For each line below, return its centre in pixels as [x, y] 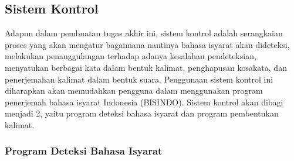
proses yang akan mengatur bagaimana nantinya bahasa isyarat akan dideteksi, [147, 44]
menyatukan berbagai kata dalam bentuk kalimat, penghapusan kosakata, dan [146, 67]
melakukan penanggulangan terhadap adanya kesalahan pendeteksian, [131, 56]
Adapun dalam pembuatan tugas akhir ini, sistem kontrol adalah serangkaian [144, 33]
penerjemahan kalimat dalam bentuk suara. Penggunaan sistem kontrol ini [139, 79]
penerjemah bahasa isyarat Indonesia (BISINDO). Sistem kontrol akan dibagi [144, 102]
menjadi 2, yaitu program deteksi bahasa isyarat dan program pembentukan [142, 113]
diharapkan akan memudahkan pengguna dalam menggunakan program [134, 90]
